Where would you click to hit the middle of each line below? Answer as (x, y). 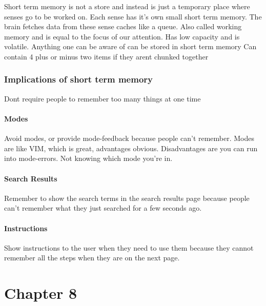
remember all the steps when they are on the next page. (92, 258)
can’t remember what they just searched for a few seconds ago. (103, 208)
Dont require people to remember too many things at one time (103, 98)
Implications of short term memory (79, 79)
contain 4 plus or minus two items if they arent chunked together (106, 56)
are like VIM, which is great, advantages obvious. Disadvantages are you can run (131, 148)
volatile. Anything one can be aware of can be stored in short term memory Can (130, 46)
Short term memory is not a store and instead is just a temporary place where (127, 6)
